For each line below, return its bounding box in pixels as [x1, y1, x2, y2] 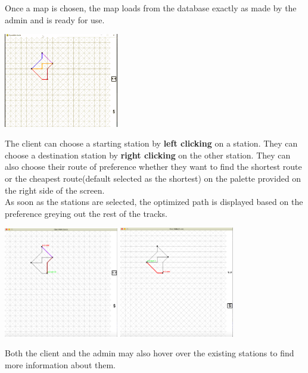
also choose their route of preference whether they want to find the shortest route [5, 160, 302, 173]
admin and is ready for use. [5, 13, 105, 26]
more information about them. [5, 359, 116, 371]
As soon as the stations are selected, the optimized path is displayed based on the [5, 195, 303, 208]
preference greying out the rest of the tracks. [5, 207, 167, 219]
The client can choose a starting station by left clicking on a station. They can [5, 137, 298, 150]
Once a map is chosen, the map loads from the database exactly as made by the [5, 2, 297, 14]
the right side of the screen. [5, 184, 105, 196]
